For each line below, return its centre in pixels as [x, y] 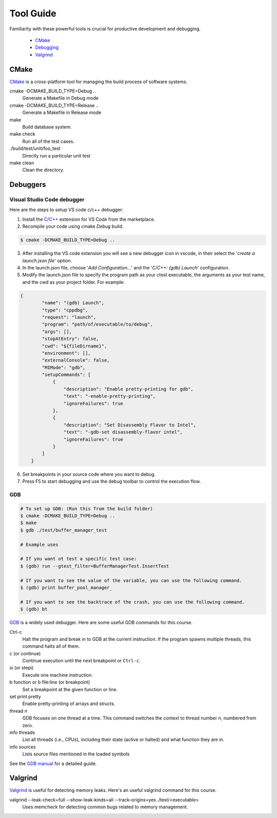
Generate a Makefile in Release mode [62, 112]
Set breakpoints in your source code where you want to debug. [89, 474]
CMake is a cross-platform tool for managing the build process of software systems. [98, 82]
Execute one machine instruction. [58, 675]
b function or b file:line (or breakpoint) [50, 682]
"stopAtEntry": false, [71, 339]
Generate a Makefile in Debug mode [61, 98]
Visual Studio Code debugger [47, 200]
